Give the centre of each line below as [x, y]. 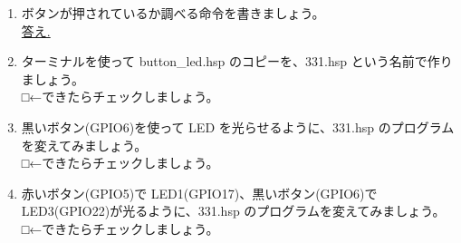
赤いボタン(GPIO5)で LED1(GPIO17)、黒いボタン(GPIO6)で [199, 193]
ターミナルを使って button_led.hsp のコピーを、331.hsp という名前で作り [237, 61]
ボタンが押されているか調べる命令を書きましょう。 [173, 13]
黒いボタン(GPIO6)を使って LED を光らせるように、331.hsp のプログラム [238, 126]
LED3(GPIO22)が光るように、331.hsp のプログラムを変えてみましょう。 [233, 211]
